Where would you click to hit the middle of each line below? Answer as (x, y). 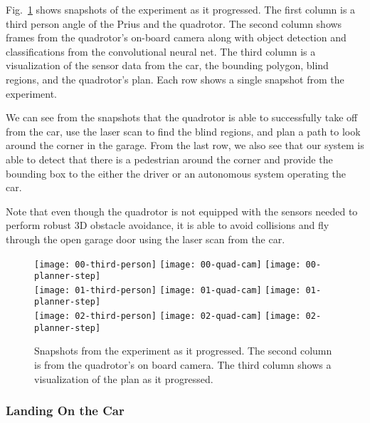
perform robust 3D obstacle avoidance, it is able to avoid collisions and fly (168, 225)
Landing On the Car (65, 411)
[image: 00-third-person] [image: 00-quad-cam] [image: (168, 264)
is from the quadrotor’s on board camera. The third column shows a (183, 365)
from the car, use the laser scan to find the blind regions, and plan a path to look (183, 131)
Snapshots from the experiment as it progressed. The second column (183, 351)
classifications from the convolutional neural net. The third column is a (161, 51)
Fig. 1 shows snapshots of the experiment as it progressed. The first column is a (181, 9)
